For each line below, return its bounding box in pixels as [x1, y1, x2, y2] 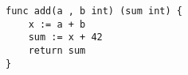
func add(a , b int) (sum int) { [6, 6, 182, 17]
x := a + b [28, 18, 86, 30]
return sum [28, 44, 86, 56]
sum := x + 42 [28, 32, 103, 43]
